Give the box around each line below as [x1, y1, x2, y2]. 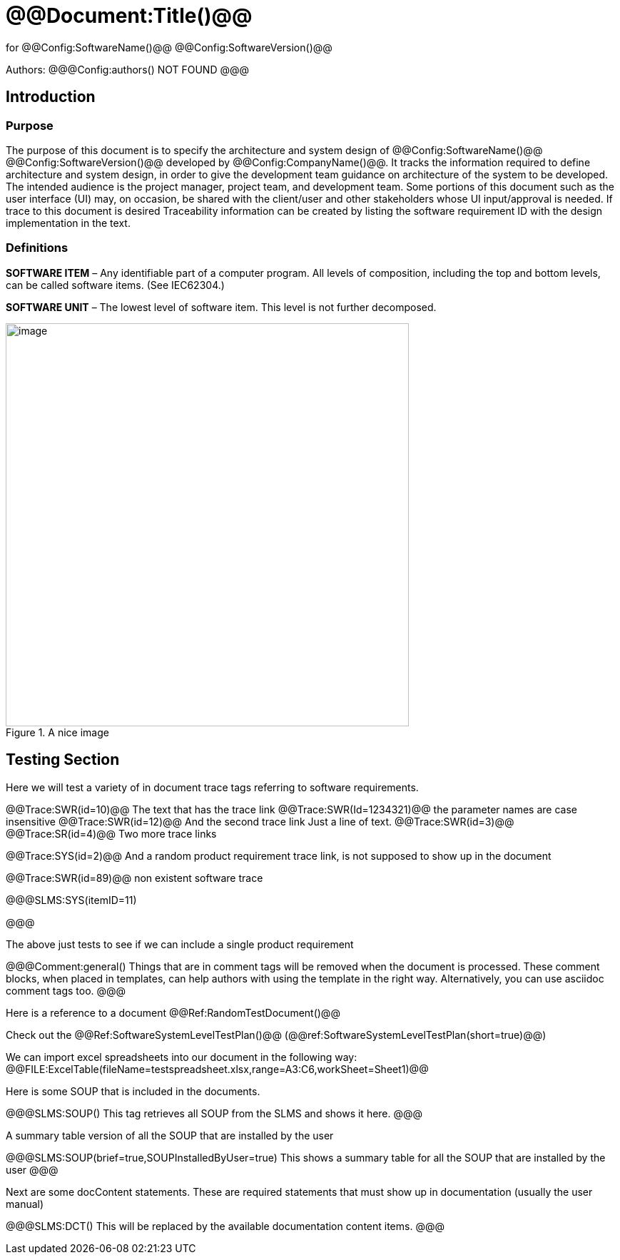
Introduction [6, 88, 96, 106]
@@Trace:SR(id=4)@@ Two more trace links [6, 827, 217, 840]
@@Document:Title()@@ [6, 4, 253, 28]
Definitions [6, 240, 68, 255]
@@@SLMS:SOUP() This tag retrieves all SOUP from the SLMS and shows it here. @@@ [6, 1107, 423, 1119]
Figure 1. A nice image [6, 726, 109, 738]
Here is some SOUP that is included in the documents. [6, 1084, 260, 1097]
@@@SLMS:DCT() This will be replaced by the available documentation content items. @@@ [6, 1219, 444, 1232]
